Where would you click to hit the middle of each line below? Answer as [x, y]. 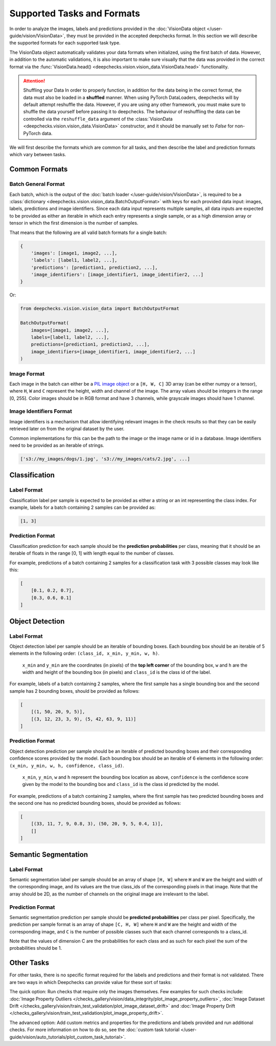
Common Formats [39, 169]
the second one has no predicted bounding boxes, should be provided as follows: [95, 803]
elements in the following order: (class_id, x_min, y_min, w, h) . [84, 653]
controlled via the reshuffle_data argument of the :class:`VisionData [98, 119]
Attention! [34, 81]
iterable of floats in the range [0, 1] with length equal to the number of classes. [92, 553]
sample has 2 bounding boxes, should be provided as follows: [75, 691]
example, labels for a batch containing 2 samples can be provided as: [83, 507]
